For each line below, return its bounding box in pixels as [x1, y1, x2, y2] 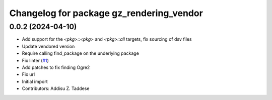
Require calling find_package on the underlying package [22, 50, 140, 56]
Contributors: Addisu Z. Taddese [22, 85, 90, 91]
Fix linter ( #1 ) [22, 57, 49, 63]
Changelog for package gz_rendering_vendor [9, 8, 203, 19]
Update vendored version [22, 43, 75, 49]
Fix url [22, 71, 35, 77]
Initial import [22, 78, 48, 84]
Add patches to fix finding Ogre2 [22, 64, 90, 70]
